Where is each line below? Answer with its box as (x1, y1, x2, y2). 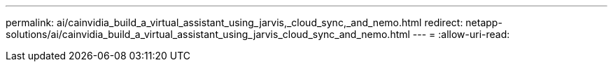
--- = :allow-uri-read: (412, 28, 510, 40)
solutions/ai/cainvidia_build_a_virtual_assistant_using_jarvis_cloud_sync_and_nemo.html (6, 28, 410, 40)
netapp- (465, 17, 502, 28)
